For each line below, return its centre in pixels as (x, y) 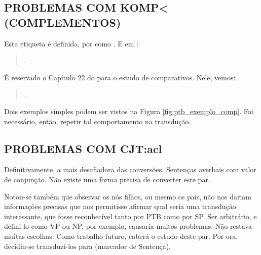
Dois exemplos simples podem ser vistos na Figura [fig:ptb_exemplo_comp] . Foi (129, 111)
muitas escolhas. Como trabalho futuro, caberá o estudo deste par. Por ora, (121, 236)
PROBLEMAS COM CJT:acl (83, 148)
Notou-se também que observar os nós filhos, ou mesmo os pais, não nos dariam (128, 196)
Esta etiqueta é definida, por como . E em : (71, 43)
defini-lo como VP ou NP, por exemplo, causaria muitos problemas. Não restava (128, 226)
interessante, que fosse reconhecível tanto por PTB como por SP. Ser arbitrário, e (130, 216)
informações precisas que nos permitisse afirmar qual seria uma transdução (120, 206)
